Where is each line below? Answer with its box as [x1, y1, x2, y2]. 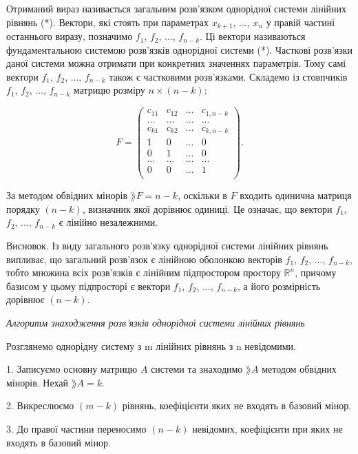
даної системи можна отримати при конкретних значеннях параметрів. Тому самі [6, 56, 346, 70]
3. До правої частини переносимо [6, 421, 147, 435]
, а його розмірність [238, 278, 321, 293]
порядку [6, 201, 40, 216]
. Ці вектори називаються [200, 29, 306, 43]
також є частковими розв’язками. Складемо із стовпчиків [109, 69, 348, 83]
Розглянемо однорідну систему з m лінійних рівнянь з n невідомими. [6, 338, 296, 353]
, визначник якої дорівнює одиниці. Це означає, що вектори [82, 201, 333, 216]
